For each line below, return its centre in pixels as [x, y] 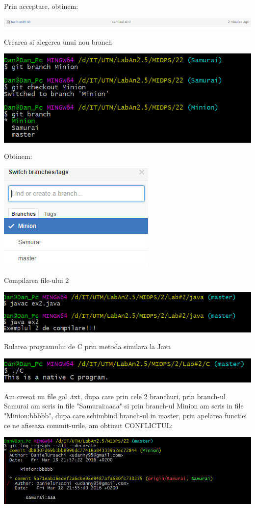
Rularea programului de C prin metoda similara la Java [88, 346]
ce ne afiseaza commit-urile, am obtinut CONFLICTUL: [89, 425]
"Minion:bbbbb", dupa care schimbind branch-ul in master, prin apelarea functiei [126, 415]
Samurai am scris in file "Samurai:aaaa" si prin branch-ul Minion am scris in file [124, 406]
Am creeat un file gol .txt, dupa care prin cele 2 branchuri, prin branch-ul [115, 396]
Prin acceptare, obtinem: [41, 6]
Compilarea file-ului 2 [37, 280]
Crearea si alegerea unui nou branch [58, 41]
